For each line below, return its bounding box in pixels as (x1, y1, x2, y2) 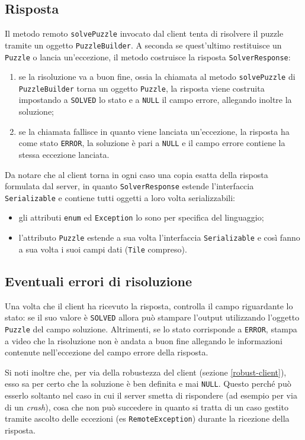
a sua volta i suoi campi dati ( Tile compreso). (18, 242, 187, 255)
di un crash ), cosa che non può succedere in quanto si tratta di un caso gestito (5, 400, 288, 413)
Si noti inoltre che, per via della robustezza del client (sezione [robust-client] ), (5, 365, 287, 378)
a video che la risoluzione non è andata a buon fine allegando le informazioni (5, 334, 282, 347)
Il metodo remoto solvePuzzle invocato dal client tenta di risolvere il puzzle (5, 27, 284, 40)
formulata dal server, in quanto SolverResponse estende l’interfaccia (5, 180, 254, 192)
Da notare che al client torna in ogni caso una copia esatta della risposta (5, 168, 268, 180)
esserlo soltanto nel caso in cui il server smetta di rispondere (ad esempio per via (5, 389, 297, 401)
